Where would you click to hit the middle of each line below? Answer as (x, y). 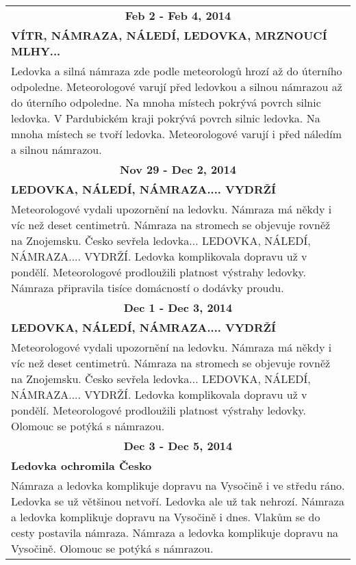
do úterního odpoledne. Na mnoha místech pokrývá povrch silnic (166, 102)
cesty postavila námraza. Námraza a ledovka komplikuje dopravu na (175, 533)
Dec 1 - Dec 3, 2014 (178, 307)
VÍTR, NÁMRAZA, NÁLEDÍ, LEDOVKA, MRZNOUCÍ (169, 35)
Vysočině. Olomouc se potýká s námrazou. (112, 548)
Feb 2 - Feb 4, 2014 (178, 15)
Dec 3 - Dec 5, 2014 (178, 446)
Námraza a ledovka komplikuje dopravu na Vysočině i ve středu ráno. (178, 485)
